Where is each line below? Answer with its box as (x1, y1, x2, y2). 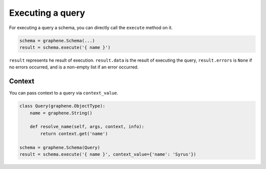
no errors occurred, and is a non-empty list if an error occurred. (9, 64, 139, 70)
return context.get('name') (40, 131, 108, 136)
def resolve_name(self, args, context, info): (30, 124, 145, 130)
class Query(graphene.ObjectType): (19, 103, 105, 109)
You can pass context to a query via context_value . (9, 90, 118, 96)
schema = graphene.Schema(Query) (19, 144, 100, 150)
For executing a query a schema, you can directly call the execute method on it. (9, 25, 173, 31)
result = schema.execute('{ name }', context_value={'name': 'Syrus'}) (19, 151, 197, 157)
